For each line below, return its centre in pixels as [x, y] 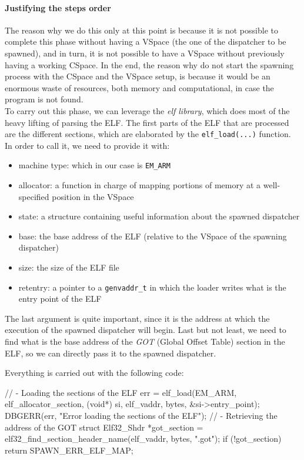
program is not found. [44, 99]
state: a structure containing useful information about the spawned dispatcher [159, 216]
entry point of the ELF [60, 299]
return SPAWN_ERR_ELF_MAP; [69, 450]
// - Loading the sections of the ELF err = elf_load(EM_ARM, [121, 392]
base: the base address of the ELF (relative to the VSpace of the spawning [153, 236]
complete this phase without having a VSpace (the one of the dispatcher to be [146, 41]
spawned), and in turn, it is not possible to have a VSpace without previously [145, 53]
